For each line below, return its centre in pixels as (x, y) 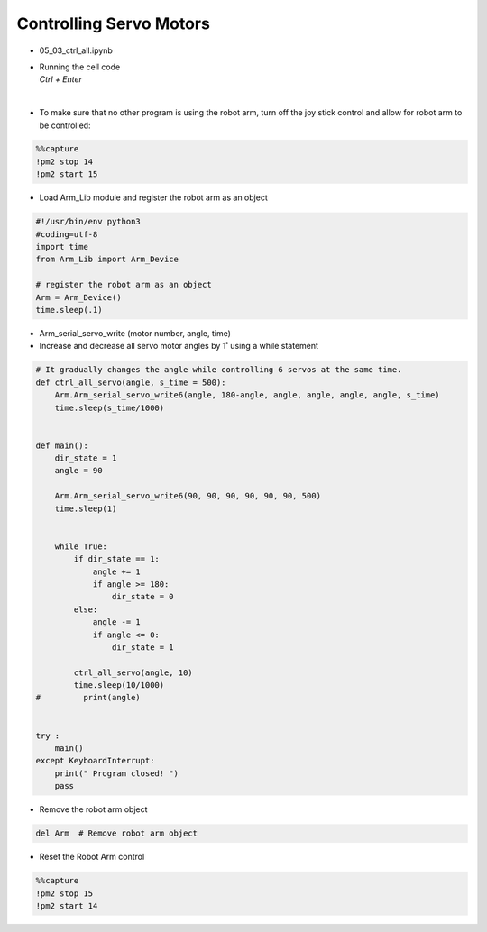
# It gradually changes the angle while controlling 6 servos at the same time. (219, 370)
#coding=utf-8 (67, 234)
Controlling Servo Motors (114, 23)
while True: (81, 546)
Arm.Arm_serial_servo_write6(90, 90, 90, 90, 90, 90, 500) (188, 496)
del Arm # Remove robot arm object (117, 833)
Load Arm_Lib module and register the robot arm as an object (153, 197)
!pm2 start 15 (67, 174)
